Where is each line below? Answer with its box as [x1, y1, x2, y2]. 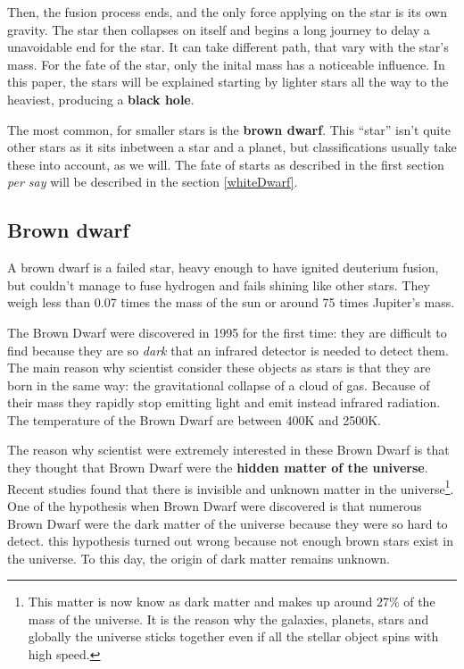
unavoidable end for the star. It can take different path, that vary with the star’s [7, 38, 449, 56]
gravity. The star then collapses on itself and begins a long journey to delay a [7, 20, 430, 38]
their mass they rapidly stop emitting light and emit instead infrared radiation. [7, 393, 441, 412]
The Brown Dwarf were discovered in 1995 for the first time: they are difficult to [7, 322, 447, 341]
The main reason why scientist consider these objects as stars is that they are [7, 358, 431, 377]
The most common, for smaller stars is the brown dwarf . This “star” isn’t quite [7, 120, 451, 138]
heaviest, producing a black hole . [7, 89, 195, 108]
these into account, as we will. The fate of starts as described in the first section [7, 155, 444, 173]
